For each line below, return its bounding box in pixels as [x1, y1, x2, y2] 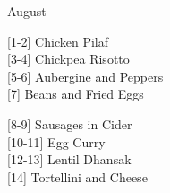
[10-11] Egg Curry [7, 132, 106, 151]
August [7, 2, 47, 20]
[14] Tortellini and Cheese [7, 167, 148, 186]
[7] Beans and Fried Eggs [7, 84, 144, 103]
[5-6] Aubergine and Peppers [7, 66, 164, 85]
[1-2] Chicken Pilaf [7, 31, 108, 50]
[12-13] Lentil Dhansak [7, 150, 132, 169]
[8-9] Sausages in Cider [7, 114, 132, 133]
